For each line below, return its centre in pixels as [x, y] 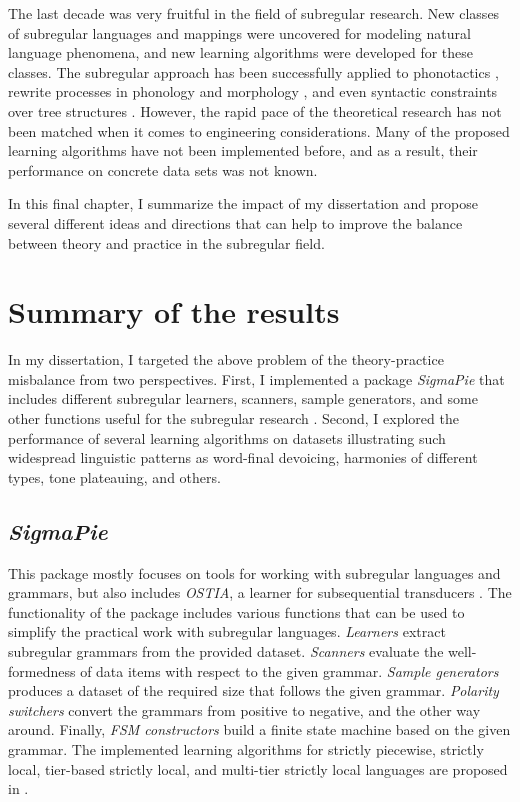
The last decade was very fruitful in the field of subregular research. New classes [254, 13]
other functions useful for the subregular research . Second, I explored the [233, 418]
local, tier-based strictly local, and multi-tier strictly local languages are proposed [258, 768]
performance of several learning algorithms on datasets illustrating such [227, 437]
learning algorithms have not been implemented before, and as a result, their [243, 150]
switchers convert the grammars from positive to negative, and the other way [244, 709]
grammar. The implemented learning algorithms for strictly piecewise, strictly [246, 748]
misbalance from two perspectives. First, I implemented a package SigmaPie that [256, 378]
